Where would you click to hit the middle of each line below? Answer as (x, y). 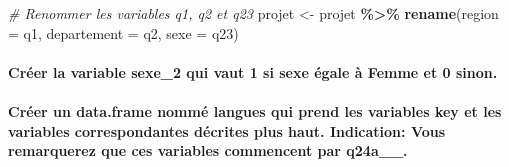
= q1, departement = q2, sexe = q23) (123, 32)
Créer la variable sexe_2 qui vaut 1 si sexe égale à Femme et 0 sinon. (253, 71)
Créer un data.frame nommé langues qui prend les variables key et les (255, 110)
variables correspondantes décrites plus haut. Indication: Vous (227, 130)
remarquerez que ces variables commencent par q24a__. (208, 150)
